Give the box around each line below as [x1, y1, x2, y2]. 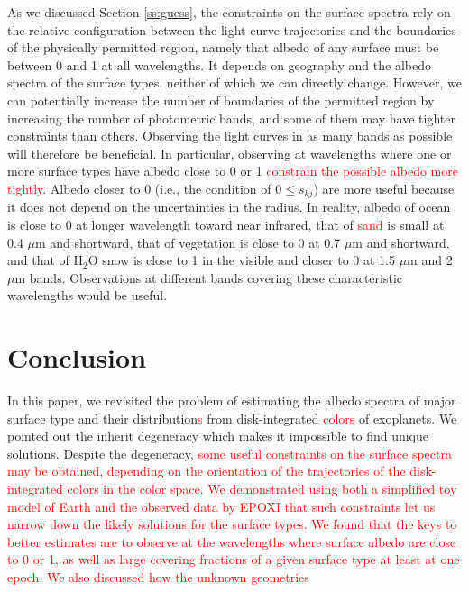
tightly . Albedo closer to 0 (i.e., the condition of [7, 178, 271, 197]
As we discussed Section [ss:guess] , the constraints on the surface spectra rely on [7, 3, 451, 21]
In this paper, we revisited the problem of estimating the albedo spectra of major [7, 391, 456, 410]
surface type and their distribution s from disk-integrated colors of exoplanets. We [7, 408, 457, 427]
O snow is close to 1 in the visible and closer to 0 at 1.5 [87, 250, 395, 269]
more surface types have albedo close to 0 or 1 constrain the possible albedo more [7, 161, 458, 180]
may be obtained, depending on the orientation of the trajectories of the [7, 461, 406, 480]
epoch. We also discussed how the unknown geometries [7, 568, 309, 587]
